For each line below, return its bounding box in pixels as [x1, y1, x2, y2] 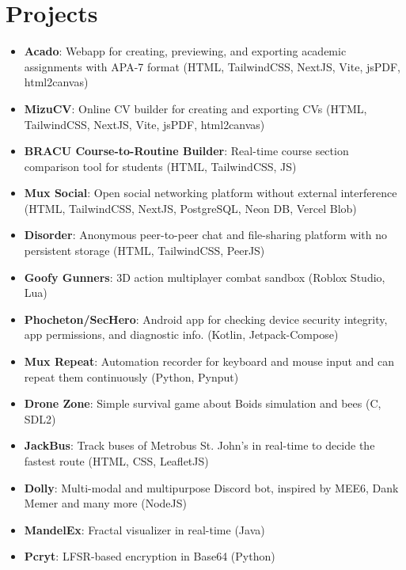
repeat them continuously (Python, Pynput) [24, 368, 239, 385]
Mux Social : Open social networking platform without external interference [24, 184, 397, 201]
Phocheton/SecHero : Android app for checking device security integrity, [24, 310, 388, 327]
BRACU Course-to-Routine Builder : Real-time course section [24, 142, 349, 159]
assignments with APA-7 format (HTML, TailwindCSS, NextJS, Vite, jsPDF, [24, 58, 401, 74]
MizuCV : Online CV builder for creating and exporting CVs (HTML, [24, 100, 367, 116]
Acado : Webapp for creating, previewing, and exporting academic [24, 43, 347, 59]
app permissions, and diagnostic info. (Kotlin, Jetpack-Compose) [24, 326, 339, 343]
